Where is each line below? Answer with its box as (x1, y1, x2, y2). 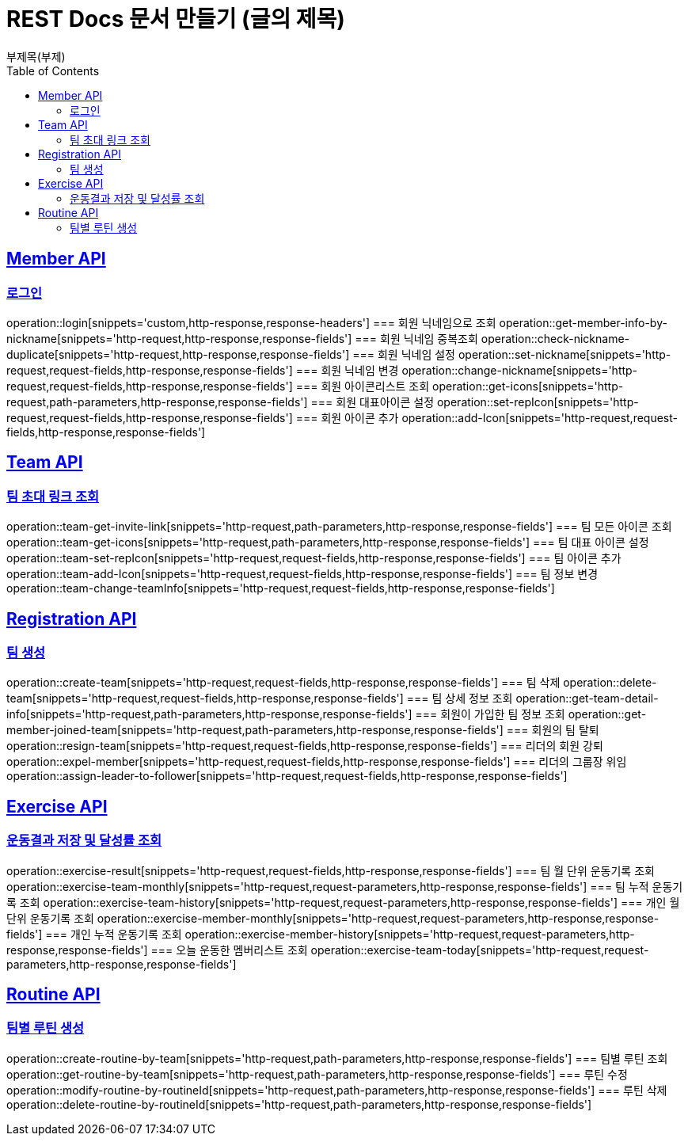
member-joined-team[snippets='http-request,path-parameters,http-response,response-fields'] (6, 723, 504, 737)
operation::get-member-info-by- (499, 315, 667, 329)
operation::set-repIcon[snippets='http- (436, 394, 639, 409)
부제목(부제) (6, 49, 66, 63)
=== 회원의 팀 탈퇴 (506, 723, 599, 737)
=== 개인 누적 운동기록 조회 (45, 927, 182, 941)
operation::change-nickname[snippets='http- (401, 363, 638, 377)
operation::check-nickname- (481, 331, 630, 345)
